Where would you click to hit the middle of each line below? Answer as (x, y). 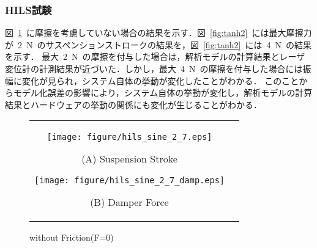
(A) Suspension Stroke (129, 159)
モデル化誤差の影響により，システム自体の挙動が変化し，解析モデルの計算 (163, 93)
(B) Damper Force (129, 202)
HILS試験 (28, 9)
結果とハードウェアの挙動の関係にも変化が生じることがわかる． (133, 104)
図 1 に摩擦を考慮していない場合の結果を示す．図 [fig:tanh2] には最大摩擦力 (158, 33)
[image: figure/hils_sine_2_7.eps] (129, 137)
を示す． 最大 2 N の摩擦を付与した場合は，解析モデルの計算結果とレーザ (155, 57)
